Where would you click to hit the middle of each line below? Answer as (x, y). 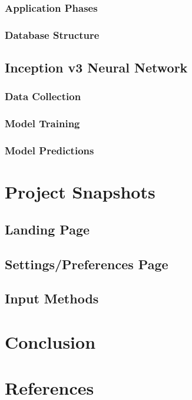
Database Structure (52, 34)
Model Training (42, 123)
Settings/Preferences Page (87, 264)
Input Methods (52, 298)
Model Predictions (49, 151)
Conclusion (50, 341)
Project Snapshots (80, 192)
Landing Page (47, 229)
